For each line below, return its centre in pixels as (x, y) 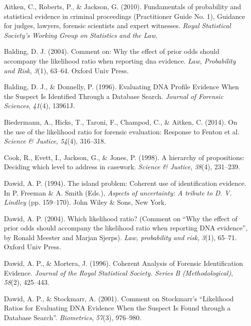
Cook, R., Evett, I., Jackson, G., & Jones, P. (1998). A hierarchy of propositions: (124, 157)
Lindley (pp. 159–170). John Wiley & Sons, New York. (85, 202)
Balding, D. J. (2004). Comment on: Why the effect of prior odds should (112, 51)
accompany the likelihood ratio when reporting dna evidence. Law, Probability (120, 60)
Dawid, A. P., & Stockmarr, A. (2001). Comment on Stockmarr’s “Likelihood (119, 298)
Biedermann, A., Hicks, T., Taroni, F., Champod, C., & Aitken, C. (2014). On (121, 122)
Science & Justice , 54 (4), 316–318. (55, 141)
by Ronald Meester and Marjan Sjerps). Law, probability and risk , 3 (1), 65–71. (120, 237)
